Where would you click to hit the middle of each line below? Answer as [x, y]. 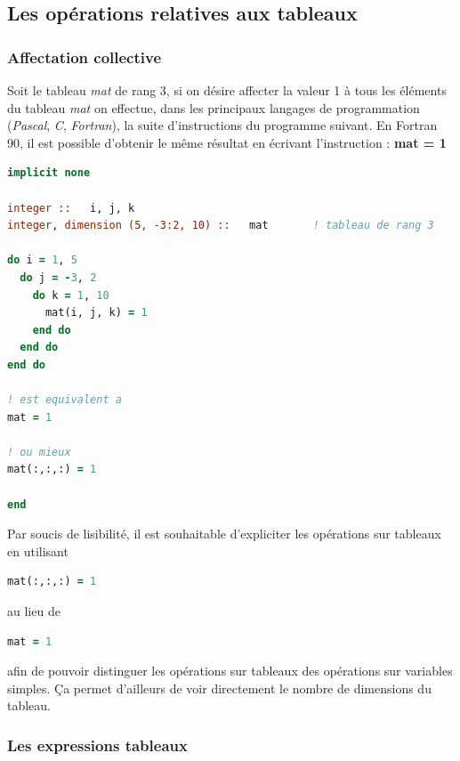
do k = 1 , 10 [71, 295]
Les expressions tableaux [97, 745]
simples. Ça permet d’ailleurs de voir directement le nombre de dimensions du [219, 688]
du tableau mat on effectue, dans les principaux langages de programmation [214, 107]
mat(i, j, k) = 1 [96, 313]
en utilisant [38, 551]
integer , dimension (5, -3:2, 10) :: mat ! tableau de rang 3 [221, 226]
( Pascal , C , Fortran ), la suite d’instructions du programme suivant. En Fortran [222, 125]
